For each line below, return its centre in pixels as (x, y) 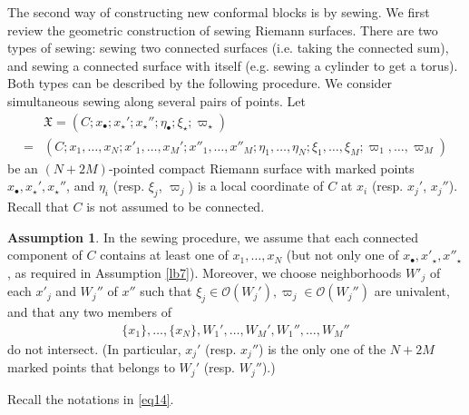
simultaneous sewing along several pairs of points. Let (156, 100)
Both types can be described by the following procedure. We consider (200, 83)
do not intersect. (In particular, (94, 348)
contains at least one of (164, 255)
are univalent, (412, 291)
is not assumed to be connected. (176, 207)
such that (166, 291)
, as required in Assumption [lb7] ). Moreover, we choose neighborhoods (205, 272)
